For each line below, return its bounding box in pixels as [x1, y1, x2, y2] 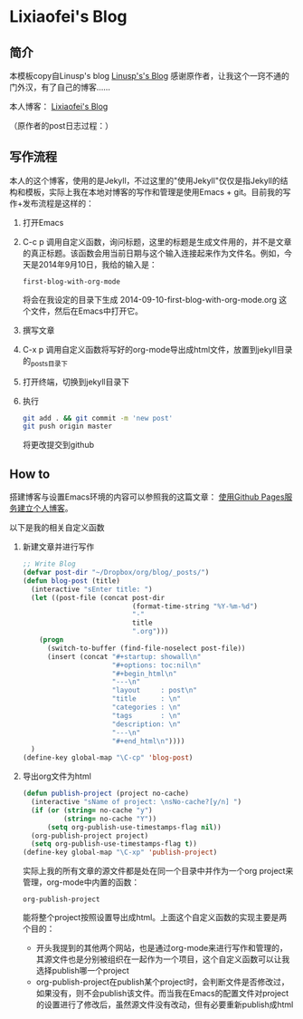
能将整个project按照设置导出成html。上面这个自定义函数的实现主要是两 [22, 912, 288, 923]
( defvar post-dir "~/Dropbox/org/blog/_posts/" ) [22, 568, 210, 577]
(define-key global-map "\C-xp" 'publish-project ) [22, 848, 218, 858]
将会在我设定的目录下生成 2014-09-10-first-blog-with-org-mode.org [22, 294, 278, 305]
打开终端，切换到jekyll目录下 [22, 376, 129, 387]
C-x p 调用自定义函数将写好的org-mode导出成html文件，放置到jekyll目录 [22, 344, 293, 354]
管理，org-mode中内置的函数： [22, 877, 140, 888]
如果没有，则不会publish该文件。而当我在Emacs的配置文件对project [35, 988, 289, 999]
